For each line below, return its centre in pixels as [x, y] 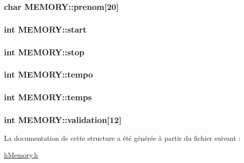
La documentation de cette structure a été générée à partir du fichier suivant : [122, 138]
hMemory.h [21, 155]
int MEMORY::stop [44, 52]
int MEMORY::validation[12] [63, 120]
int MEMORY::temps [48, 97]
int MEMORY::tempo [49, 74]
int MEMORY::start [45, 29]
